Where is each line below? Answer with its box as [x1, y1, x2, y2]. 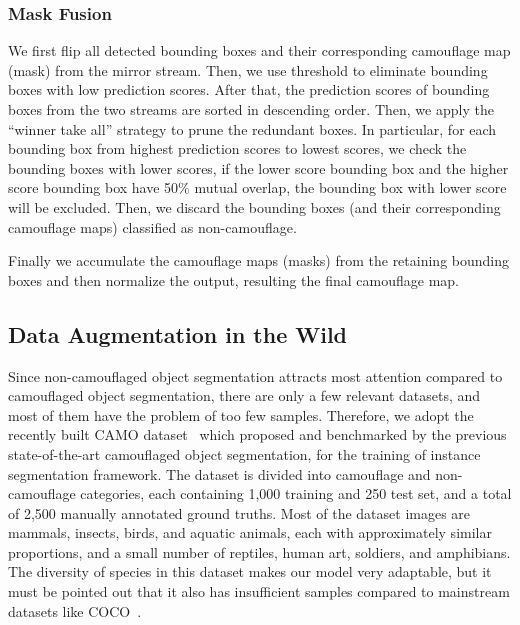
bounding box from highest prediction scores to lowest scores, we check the [8, 138, 467, 159]
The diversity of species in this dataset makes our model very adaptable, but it [8, 561, 492, 582]
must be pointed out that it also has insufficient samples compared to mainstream [8, 581, 510, 602]
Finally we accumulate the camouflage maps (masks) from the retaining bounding [8, 250, 510, 271]
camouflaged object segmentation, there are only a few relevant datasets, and [8, 385, 481, 406]
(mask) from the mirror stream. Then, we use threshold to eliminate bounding [8, 59, 488, 80]
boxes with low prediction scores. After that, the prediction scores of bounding [8, 79, 490, 100]
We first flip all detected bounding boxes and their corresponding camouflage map [8, 40, 511, 61]
